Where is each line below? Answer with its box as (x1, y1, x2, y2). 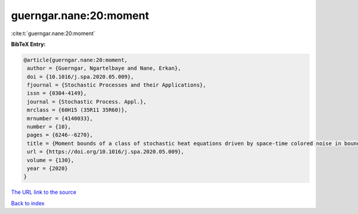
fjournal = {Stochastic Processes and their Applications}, (27, 82, 206, 89)
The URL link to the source (11, 188, 77, 196)
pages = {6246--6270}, (27, 132, 94, 138)
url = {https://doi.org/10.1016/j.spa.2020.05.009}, (27, 148, 184, 155)
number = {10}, (27, 123, 72, 131)
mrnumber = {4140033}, (27, 115, 94, 122)
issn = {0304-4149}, (27, 90, 87, 97)
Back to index (11, 200, 45, 207)
